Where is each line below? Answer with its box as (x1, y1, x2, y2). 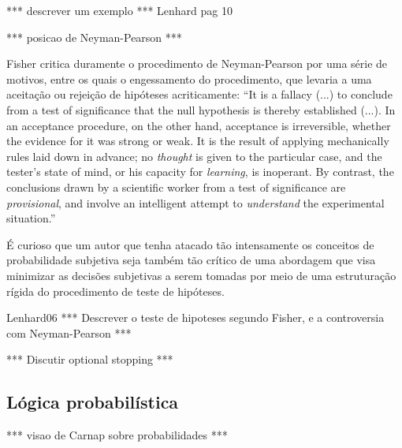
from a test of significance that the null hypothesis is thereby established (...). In (6, 101, 396, 118)
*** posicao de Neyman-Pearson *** (6, 28, 182, 45)
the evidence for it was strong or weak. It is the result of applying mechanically (6, 133, 389, 149)
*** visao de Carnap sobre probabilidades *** (6, 427, 228, 443)
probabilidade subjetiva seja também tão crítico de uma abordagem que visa (6, 252, 376, 268)
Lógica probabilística (6, 390, 179, 414)
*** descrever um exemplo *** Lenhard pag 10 (6, 2, 233, 18)
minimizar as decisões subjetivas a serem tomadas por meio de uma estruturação (6, 267, 396, 283)
